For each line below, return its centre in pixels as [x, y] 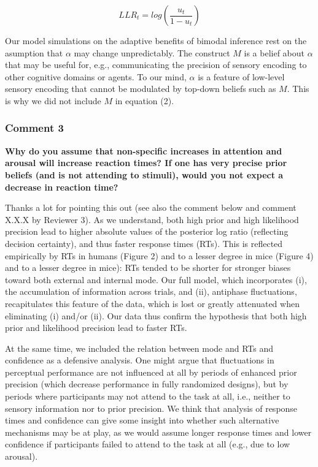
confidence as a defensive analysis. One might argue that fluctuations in [140, 360]
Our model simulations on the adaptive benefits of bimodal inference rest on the [156, 40]
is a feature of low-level [241, 76]
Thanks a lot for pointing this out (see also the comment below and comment [151, 207]
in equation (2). [145, 100]
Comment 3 [34, 128]
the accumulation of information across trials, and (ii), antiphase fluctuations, [151, 291]
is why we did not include [53, 100]
